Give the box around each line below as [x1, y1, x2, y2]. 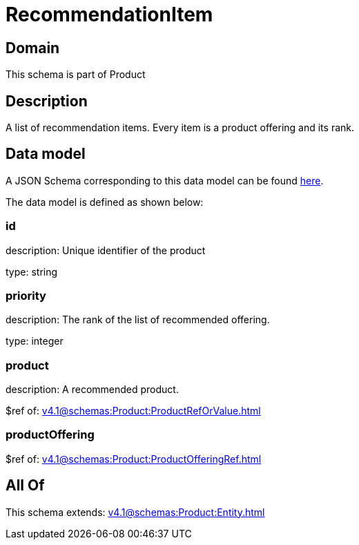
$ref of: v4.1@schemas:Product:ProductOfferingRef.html [6, 452, 262, 465]
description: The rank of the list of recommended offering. [6, 314, 270, 326]
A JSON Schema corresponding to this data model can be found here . [6, 174, 324, 187]
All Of [6, 477, 45, 495]
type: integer [6, 335, 64, 347]
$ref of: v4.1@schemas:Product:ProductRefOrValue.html [6, 405, 261, 417]
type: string [6, 265, 58, 278]
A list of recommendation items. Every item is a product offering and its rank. [6, 122, 355, 134]
